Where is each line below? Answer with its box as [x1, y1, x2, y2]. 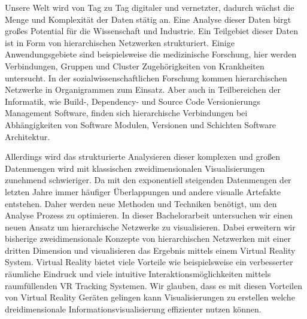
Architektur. [5, 130, 50, 142]
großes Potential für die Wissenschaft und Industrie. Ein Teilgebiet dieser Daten [5, 25, 299, 37]
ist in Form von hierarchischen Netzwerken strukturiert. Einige [5, 36, 235, 48]
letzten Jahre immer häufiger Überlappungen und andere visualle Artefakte [5, 185, 281, 198]
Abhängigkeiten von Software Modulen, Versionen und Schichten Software [5, 118, 276, 130]
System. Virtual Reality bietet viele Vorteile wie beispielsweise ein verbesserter [5, 256, 293, 268]
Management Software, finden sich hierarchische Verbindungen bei [5, 107, 248, 119]
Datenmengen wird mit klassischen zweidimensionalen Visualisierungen [5, 162, 265, 174]
